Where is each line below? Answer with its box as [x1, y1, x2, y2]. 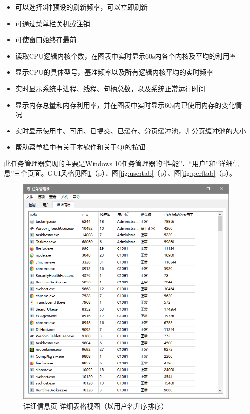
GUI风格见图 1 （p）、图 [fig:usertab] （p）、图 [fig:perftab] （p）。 [47, 167, 236, 178]
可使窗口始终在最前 [15, 34, 77, 45]
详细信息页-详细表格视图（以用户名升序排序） [23, 400, 168, 411]
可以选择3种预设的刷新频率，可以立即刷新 [15, 2, 148, 12]
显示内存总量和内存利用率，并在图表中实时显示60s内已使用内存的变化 [15, 99, 235, 110]
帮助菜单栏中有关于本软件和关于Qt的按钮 [15, 142, 146, 152]
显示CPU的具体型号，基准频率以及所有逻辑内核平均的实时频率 [15, 67, 213, 77]
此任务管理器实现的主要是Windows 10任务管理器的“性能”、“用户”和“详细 [4, 158, 233, 168]
